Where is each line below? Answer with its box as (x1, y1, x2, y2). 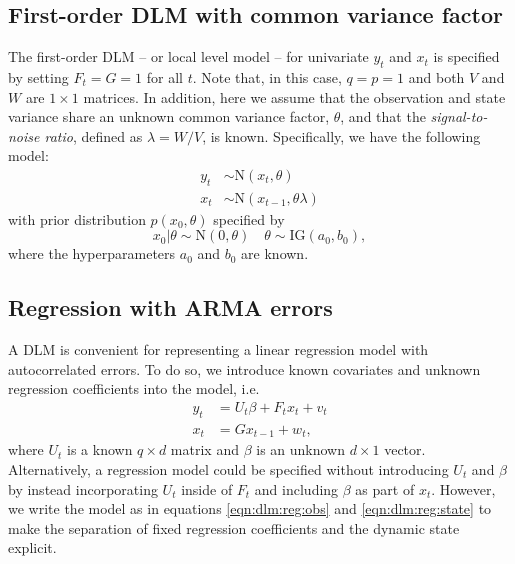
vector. (384, 439, 426, 460)
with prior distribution (8, 208, 146, 229)
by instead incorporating (8, 478, 158, 499)
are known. (241, 243, 309, 264)
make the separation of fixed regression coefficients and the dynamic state (8, 517, 460, 538)
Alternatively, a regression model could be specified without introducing (8, 458, 449, 479)
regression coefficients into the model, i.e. (8, 378, 260, 399)
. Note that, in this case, (192, 67, 342, 87)
